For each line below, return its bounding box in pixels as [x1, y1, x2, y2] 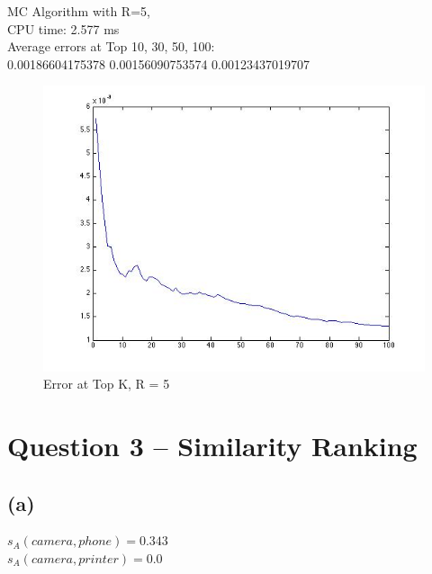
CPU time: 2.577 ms [7, 19, 120, 38]
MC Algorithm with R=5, [7, 2, 150, 20]
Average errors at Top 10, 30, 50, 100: [7, 37, 215, 56]
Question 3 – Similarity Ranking [7, 426, 418, 463]
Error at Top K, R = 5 [43, 374, 170, 393]
